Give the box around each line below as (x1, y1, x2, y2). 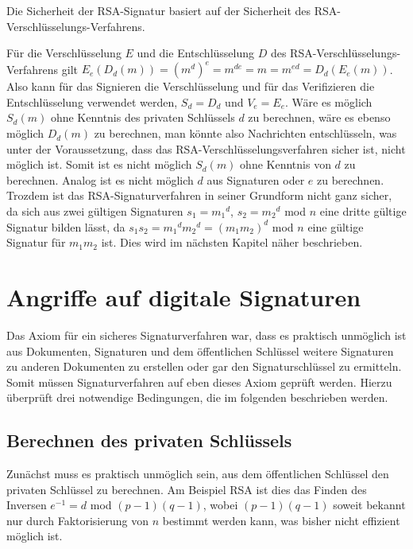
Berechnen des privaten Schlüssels (6, 428, 292, 453)
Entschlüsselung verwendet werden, (6, 93, 178, 110)
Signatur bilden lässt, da (6, 218, 125, 235)
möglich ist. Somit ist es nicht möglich (6, 156, 192, 173)
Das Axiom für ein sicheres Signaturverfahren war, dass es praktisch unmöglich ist (6, 326, 407, 343)
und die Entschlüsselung (137, 45, 255, 61)
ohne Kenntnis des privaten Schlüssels (50, 109, 235, 126)
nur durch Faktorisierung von (6, 512, 149, 528)
